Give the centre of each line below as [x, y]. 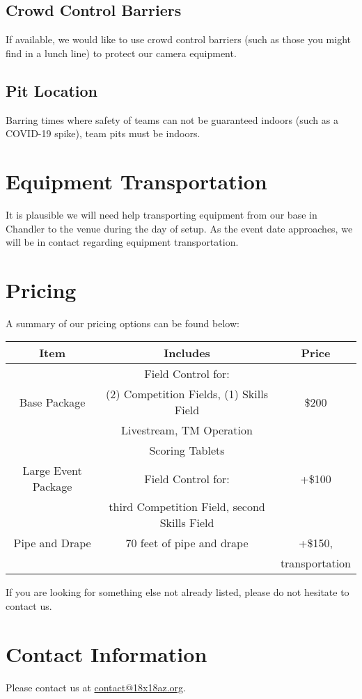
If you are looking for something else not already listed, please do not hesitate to [178, 592]
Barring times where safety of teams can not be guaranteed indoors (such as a [172, 119]
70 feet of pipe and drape [187, 543]
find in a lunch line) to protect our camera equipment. [121, 53]
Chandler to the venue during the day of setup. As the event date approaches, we [179, 228]
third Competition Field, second [187, 507]
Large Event [52, 471]
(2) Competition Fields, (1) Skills [187, 394]
